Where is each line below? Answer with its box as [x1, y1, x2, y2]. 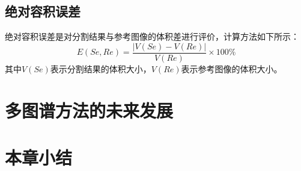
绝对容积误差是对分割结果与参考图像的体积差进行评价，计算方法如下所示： [5, 30, 299, 43]
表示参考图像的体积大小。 [181, 62, 282, 75]
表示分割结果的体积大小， [50, 62, 151, 75]
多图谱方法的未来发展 [5, 98, 174, 122]
